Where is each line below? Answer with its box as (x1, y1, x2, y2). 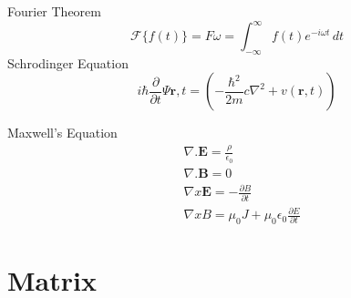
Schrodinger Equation (7, 53, 129, 72)
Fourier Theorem (7, 2, 101, 20)
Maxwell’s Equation (7, 123, 118, 142)
